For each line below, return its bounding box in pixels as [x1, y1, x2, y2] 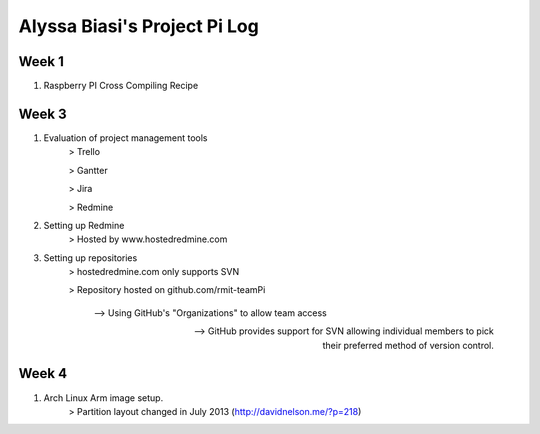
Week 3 [18, 105, 67, 122]
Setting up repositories [43, 251, 138, 264]
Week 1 [18, 53, 64, 70]
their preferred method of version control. [322, 339, 494, 351]
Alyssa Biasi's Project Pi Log [18, 15, 259, 37]
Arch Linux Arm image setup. [43, 391, 164, 404]
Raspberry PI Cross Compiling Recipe [43, 80, 199, 92]
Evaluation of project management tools [43, 131, 209, 144]
